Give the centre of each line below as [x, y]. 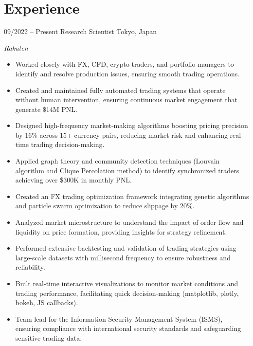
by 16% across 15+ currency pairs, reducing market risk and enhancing [121, 135]
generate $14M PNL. [46, 109]
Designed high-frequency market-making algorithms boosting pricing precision [132, 125]
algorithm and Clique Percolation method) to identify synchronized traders [127, 170]
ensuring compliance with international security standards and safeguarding [128, 328]
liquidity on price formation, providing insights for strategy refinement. [121, 231]
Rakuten [16, 47]
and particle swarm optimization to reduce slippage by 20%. [105, 206]
